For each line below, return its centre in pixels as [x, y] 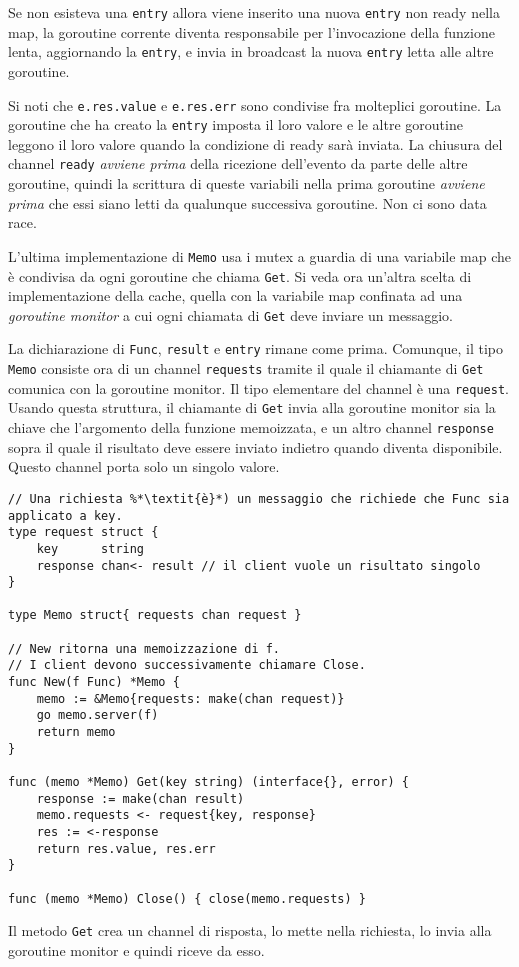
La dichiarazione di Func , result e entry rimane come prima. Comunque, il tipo [256, 348]
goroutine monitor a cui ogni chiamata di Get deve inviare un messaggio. [230, 314]
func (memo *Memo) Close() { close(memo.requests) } [187, 898]
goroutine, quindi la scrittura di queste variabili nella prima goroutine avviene [246, 183]
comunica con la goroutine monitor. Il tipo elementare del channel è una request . [258, 387]
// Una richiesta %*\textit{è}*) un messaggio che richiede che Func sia [259, 498]
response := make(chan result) [140, 798]
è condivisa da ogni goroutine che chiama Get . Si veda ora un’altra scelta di [240, 275]
